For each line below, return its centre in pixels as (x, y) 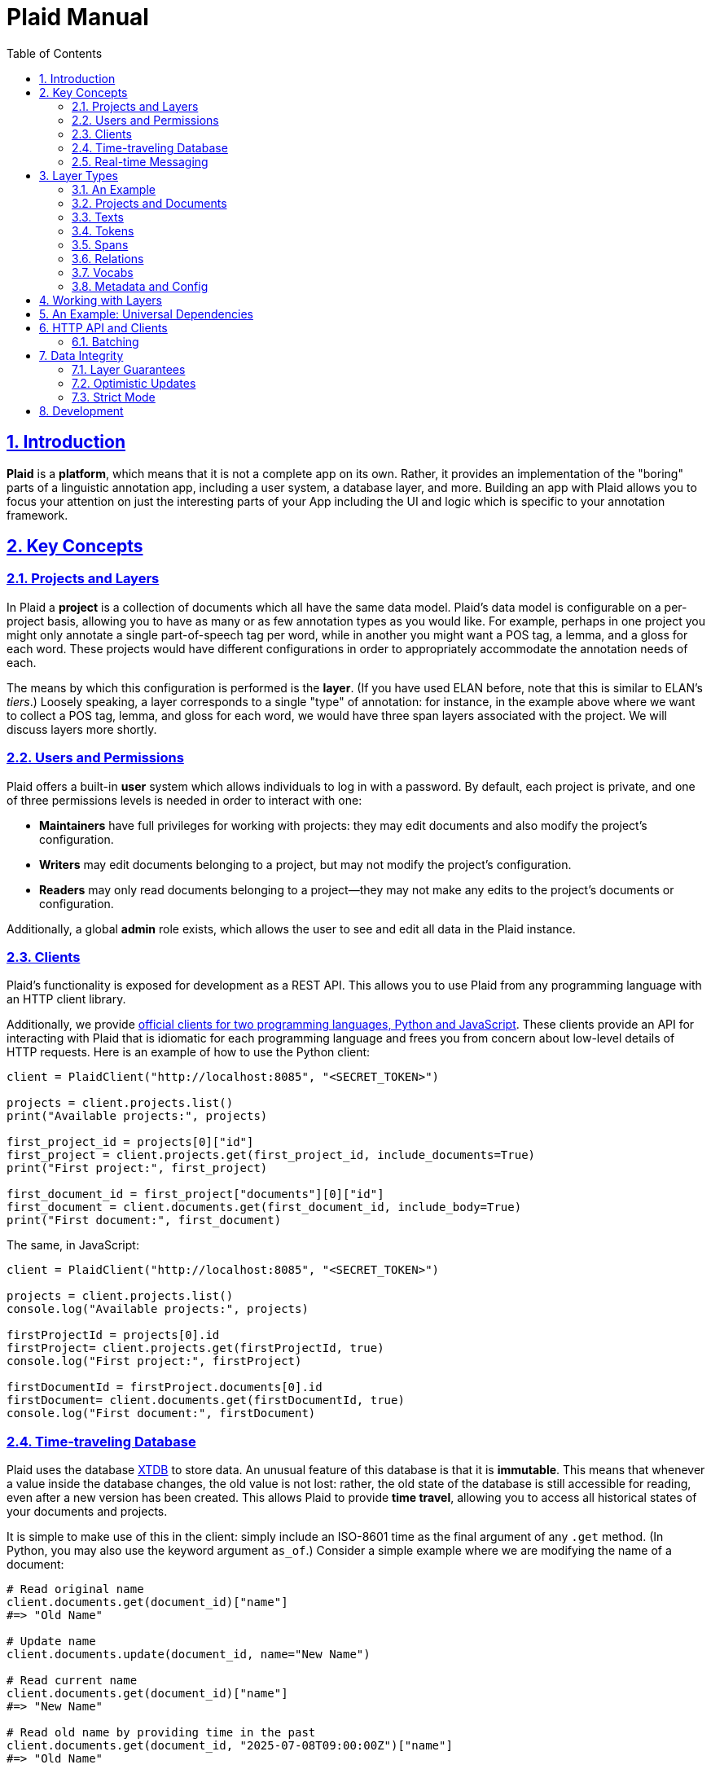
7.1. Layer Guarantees (129, 369)
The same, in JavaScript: (73, 1245)
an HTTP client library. (66, 999)
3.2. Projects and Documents (149, 203)
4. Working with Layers (101, 300)
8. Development (81, 410)
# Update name (51, 1642)
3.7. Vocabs (103, 272)
